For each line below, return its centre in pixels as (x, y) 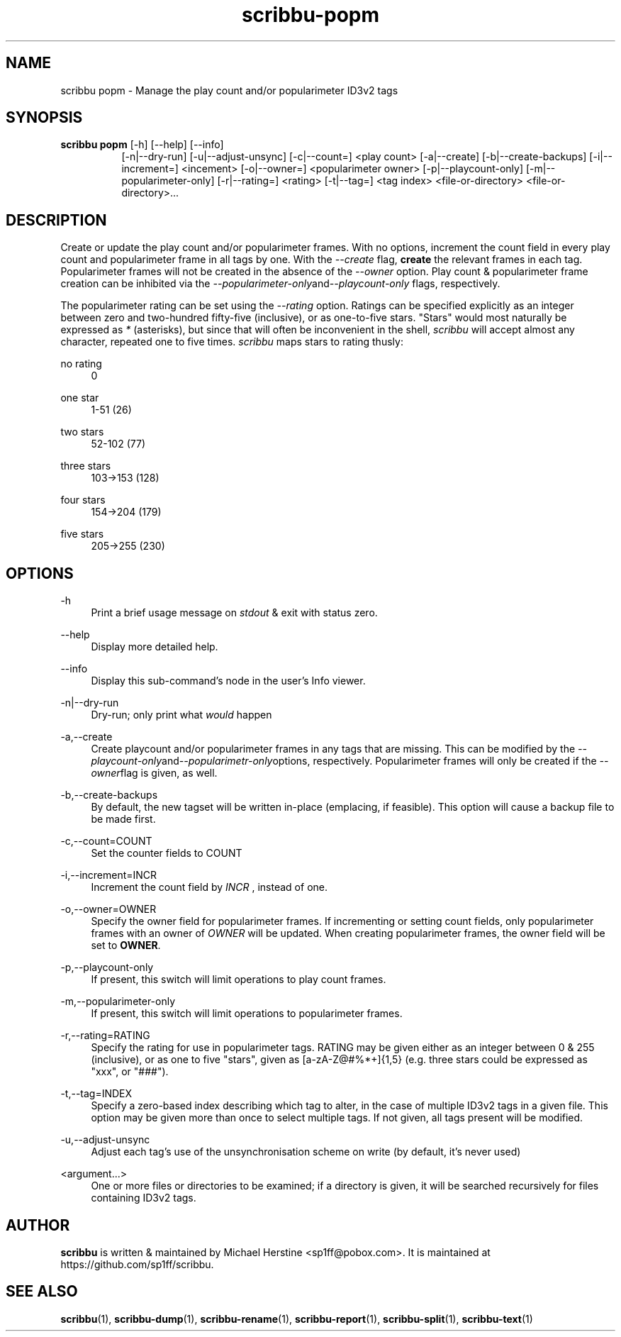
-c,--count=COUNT (106, 841)
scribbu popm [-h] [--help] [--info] (142, 145)
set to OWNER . (126, 945)
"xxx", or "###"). (130, 1072)
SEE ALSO (42, 1292)
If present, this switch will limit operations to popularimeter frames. (247, 1014)
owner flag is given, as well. (154, 773)
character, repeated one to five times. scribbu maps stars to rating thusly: (232, 342)
